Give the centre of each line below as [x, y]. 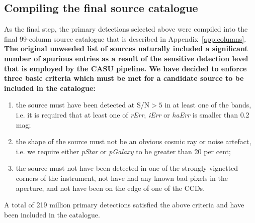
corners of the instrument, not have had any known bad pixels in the [122, 178]
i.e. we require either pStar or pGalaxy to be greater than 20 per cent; [123, 151]
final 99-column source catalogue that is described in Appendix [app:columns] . [125, 38]
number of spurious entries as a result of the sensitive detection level [126, 58]
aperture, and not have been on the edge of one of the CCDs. [110, 188]
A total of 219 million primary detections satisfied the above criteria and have [124, 205]
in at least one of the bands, [208, 105]
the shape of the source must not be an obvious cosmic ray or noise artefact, [134, 141]
